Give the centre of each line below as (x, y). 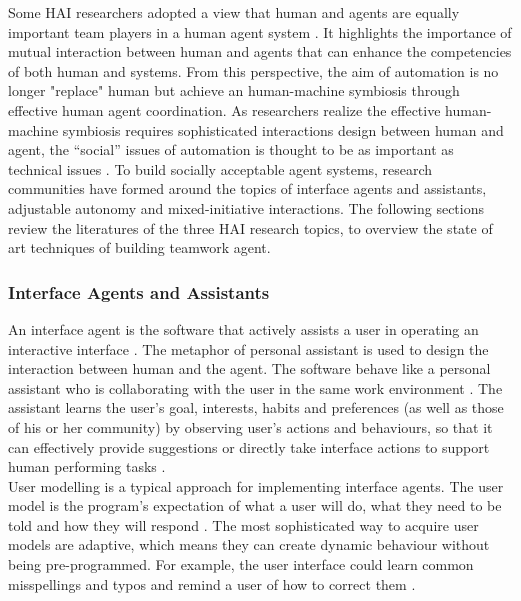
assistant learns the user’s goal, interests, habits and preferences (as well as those (256, 407)
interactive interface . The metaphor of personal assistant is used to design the (248, 348)
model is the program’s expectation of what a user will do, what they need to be (255, 505)
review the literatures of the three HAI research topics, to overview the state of (250, 227)
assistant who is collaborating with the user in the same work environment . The (255, 387)
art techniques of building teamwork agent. (139, 247)
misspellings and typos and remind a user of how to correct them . (212, 583)
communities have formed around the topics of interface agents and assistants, (247, 188)
